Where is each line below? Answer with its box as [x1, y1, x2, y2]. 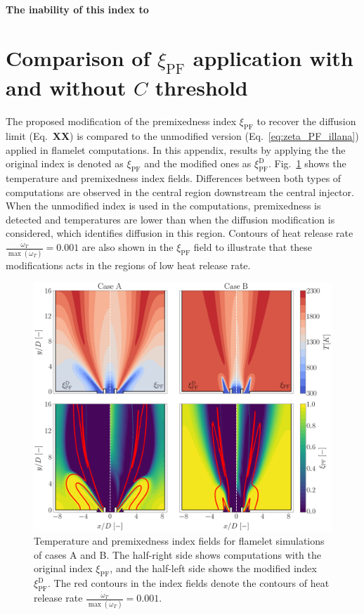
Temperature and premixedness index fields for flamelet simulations [34, 533, 325, 548]
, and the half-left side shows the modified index [110, 561, 317, 576]
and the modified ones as [144, 156, 252, 171]
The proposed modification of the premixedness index [6, 114, 237, 129]
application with [193, 43, 353, 72]
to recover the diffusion [256, 114, 356, 129]
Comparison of [6, 43, 150, 72]
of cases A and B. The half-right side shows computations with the [34, 547, 321, 562]
